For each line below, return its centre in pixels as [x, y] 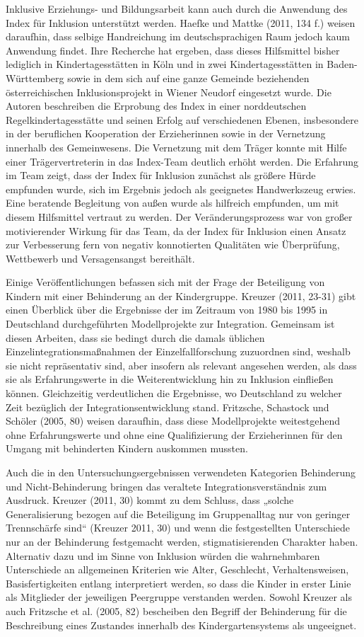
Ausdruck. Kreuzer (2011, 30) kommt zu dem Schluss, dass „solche [150, 500]
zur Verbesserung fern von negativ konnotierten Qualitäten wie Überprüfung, [173, 245]
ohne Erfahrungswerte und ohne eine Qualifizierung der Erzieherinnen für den [174, 434]
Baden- [342, 64]
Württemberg [35, 78]
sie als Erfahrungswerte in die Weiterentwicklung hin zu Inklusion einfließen [170, 379]
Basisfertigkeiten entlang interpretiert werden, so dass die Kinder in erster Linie [178, 583]
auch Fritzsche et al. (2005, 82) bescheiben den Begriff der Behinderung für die [176, 610]
